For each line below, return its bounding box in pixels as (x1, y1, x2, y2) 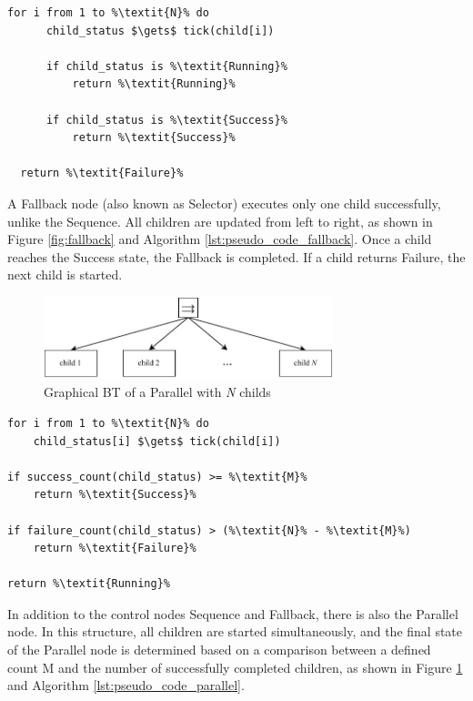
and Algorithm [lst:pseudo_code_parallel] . (7, 676, 245, 695)
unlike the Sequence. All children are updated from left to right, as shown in (7, 211, 433, 230)
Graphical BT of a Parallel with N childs (44, 382, 271, 401)
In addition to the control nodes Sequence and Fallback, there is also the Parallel (7, 604, 458, 623)
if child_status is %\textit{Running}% (45, 59, 287, 73)
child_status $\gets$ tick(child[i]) (45, 24, 275, 37)
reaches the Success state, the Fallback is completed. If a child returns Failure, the (7, 247, 466, 266)
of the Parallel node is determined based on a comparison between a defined (7, 640, 431, 659)
